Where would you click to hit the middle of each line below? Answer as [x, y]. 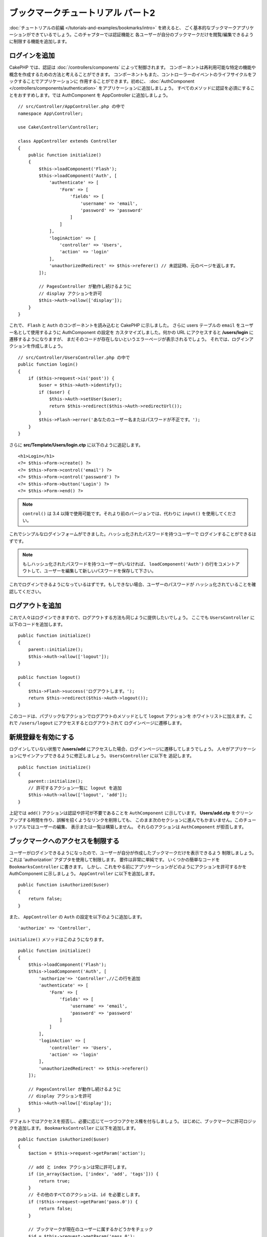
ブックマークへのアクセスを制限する [64, 841]
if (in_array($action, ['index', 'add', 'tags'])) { [93, 1174]
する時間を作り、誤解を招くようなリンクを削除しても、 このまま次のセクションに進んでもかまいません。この [133, 820]
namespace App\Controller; [51, 113]
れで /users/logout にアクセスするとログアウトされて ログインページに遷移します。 [97, 723]
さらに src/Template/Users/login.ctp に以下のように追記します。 [76, 445]
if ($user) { [54, 392]
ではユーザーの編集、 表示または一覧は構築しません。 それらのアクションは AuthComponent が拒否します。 [136, 827]
